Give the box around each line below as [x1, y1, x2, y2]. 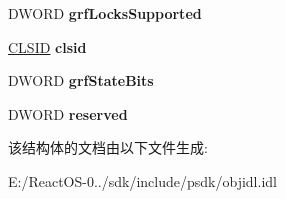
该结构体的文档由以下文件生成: [8, 137, 208, 158]
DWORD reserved [8, 103, 128, 124]
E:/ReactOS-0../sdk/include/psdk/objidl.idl [8, 170, 277, 191]
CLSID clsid [8, 36, 87, 57]
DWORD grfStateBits [8, 70, 154, 91]
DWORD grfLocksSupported [8, 3, 202, 23]
